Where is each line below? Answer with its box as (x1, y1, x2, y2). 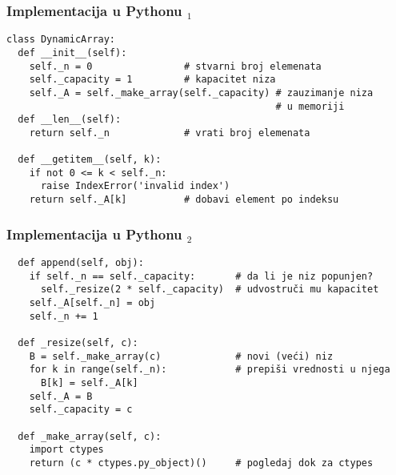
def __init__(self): (18, 46, 127, 58)
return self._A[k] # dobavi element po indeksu (29, 194, 339, 206)
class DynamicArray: (6, 34, 116, 46)
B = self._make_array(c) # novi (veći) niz (29, 350, 334, 362)
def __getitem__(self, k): (18, 154, 162, 166)
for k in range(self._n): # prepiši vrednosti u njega (29, 364, 390, 376)
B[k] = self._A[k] (40, 376, 138, 388)
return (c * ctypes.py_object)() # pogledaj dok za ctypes (29, 457, 374, 469)
